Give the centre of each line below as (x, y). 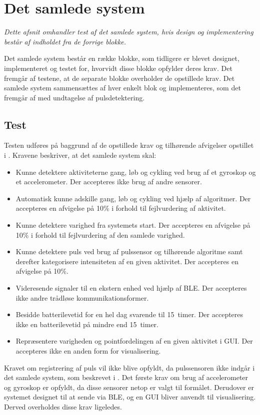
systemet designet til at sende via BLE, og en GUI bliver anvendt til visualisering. (130, 397)
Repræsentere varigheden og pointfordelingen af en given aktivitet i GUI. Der (134, 341)
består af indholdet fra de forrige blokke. (65, 41)
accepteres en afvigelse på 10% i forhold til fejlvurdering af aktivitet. (121, 208)
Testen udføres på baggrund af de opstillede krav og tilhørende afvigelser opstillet (129, 145)
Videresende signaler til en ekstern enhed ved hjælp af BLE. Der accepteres (131, 288)
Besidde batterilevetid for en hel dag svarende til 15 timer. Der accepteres (129, 314)
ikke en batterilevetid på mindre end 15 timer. (87, 324)
